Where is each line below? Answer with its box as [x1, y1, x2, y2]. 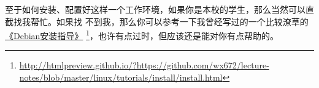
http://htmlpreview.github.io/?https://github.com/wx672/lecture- [19, 59, 269, 71]
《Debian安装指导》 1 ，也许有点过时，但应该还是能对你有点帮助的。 [5, 28, 279, 42]
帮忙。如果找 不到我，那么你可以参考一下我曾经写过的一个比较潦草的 [30, 15, 309, 28]
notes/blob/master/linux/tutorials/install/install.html [19, 71, 223, 84]
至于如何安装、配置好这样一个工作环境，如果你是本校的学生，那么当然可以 [5, 3, 306, 15]
